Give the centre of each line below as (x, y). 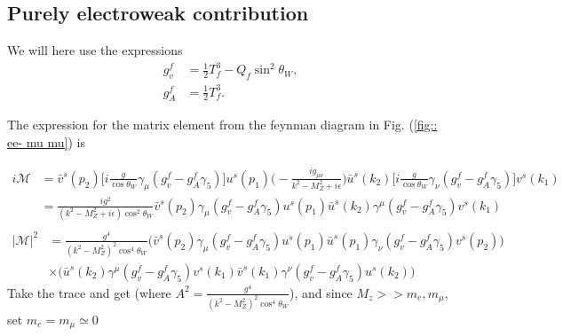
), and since (321, 292)
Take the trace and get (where (89, 292)
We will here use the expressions (95, 50)
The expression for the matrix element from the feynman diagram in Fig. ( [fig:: (222, 125)
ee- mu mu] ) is (46, 142)
